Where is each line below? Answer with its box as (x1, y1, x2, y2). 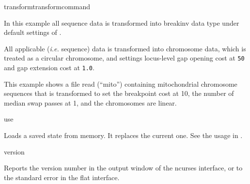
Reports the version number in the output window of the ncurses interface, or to (4, 163, 243, 173)
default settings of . (4, 27, 62, 37)
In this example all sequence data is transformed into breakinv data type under (4, 17, 239, 28)
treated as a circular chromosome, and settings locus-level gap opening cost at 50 (4, 53, 245, 63)
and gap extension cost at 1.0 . (4, 62, 94, 73)
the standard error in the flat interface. (4, 172, 120, 182)
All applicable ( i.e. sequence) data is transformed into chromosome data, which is (4, 43, 246, 53)
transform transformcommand (4, 1, 91, 11)
